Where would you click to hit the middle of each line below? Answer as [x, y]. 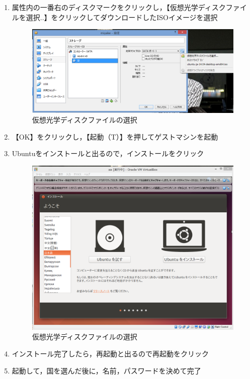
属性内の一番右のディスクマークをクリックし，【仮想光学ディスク [119, 7]
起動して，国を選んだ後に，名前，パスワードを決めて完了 [106, 370]
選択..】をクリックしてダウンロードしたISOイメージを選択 [122, 17]
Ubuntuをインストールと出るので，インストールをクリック [108, 153]
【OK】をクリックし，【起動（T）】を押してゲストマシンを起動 [115, 136]
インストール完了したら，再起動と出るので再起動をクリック [110, 353]
